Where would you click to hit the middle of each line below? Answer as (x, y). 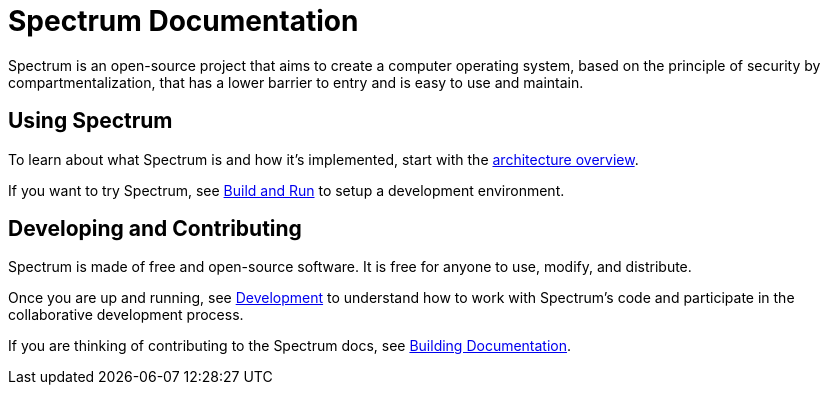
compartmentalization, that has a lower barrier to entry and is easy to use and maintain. (296, 82)
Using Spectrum (90, 121)
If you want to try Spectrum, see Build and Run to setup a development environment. (286, 190)
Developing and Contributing (155, 229)
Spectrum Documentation (183, 21)
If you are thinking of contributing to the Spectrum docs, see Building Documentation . (290, 346)
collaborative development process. (126, 315)
